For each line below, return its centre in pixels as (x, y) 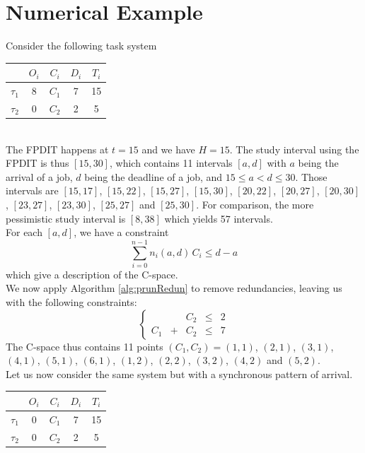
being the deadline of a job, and (153, 176)
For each (24, 232)
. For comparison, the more (255, 204)
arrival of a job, (39, 176)
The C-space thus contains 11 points (85, 346)
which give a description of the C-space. (92, 274)
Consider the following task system (81, 46)
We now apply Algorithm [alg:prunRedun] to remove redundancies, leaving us (174, 288)
